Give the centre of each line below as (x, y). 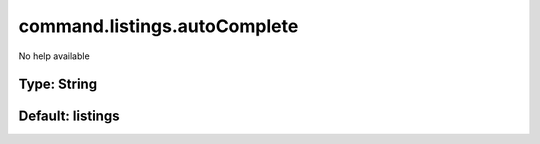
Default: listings (69, 116)
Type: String (58, 84)
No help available (54, 56)
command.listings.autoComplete (158, 26)
